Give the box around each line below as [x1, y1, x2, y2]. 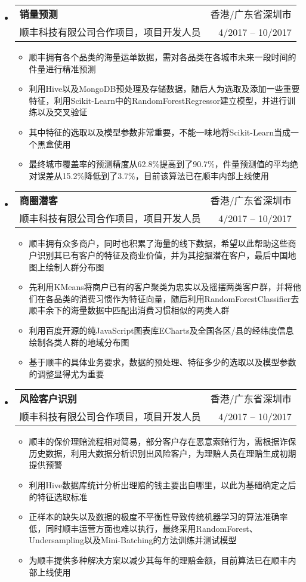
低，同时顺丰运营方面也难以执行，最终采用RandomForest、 [29, 522, 258, 534]
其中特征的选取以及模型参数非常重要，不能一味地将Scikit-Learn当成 [29, 125, 291, 138]
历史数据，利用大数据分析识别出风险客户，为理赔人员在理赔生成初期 [29, 446, 296, 459]
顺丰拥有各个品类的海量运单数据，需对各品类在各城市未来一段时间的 [29, 51, 296, 63]
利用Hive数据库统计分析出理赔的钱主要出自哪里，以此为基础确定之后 [29, 479, 296, 491]
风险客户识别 [19, 392, 77, 406]
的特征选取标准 [29, 490, 88, 503]
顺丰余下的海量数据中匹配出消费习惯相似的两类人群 [29, 304, 230, 316]
